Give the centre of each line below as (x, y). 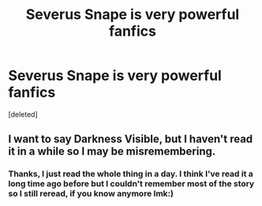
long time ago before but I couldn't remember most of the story (131, 184)
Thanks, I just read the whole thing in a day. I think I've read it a (131, 174)
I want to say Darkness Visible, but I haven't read (131, 139)
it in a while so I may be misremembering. (112, 152)
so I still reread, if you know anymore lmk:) (91, 193)
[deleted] (23, 114)
